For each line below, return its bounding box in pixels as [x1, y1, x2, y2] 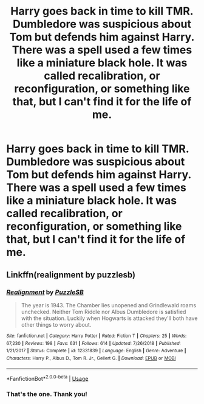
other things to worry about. [21, 321, 92, 328]
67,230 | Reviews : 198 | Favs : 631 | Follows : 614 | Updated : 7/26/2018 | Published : [6, 340, 181, 346]
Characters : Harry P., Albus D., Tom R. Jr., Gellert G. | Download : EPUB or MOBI [6, 355, 176, 361]
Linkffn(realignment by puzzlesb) [6, 270, 135, 280]
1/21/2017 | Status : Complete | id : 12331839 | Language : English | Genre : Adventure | [6, 348, 186, 354]
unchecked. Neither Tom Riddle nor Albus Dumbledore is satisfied [21, 308, 186, 315]
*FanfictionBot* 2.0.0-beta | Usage [6, 374, 89, 382]
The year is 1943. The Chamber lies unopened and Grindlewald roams [21, 301, 196, 308]
